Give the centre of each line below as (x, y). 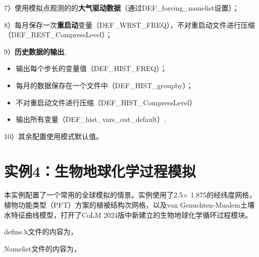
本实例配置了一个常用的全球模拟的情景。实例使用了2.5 (93, 195)
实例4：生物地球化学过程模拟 (100, 171)
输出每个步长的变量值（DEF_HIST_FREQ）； (91, 68)
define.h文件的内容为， (41, 232)
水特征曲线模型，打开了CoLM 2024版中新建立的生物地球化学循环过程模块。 (128, 214)
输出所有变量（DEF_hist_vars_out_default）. (91, 119)
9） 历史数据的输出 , (35, 51)
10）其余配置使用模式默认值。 (54, 136)
